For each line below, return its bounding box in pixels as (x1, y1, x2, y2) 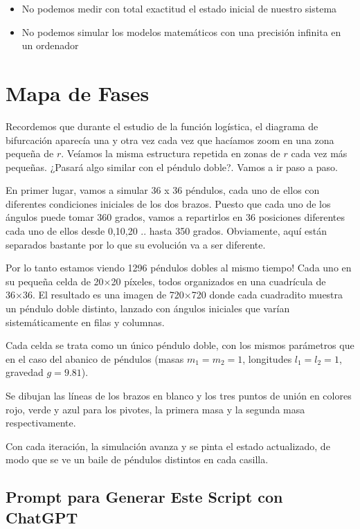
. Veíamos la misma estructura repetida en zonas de (61, 146, 280, 161)
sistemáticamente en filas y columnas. (6, 314, 165, 329)
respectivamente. (6, 415, 76, 430)
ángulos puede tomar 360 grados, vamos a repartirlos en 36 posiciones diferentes (6, 210, 345, 224)
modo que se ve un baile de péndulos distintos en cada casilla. (6, 452, 269, 467)
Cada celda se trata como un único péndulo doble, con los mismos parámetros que (6, 338, 354, 352)
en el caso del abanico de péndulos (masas (6, 351, 184, 366)
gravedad (6, 365, 44, 379)
